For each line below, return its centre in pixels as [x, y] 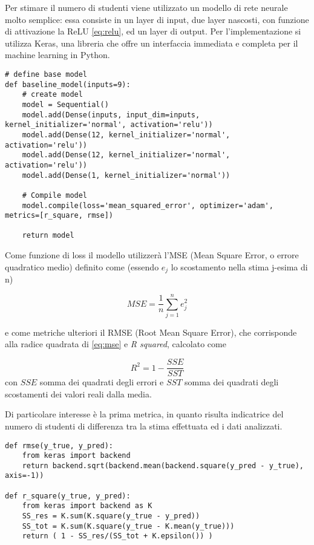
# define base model [46, 74]
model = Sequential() [65, 104]
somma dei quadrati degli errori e [102, 382]
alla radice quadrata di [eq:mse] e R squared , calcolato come [116, 344]
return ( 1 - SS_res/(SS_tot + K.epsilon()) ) [117, 536]
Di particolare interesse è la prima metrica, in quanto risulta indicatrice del [144, 414]
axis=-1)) [25, 476]
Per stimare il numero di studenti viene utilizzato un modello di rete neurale [146, 7]
